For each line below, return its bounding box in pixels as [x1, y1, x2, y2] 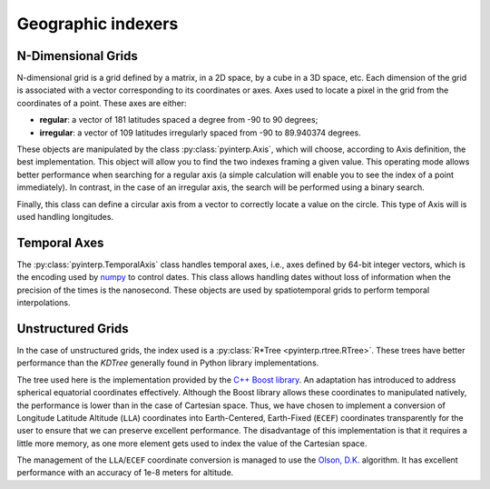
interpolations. [16, 297, 72, 308]
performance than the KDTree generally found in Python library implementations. [16, 357, 319, 368]
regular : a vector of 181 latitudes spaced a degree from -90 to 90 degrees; [39, 115, 318, 125]
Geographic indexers [16, 14, 179, 34]
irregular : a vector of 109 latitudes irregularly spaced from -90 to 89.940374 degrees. [39, 127, 362, 138]
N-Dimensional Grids [16, 48, 138, 64]
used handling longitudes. [16, 211, 113, 222]
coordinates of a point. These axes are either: [16, 97, 187, 108]
